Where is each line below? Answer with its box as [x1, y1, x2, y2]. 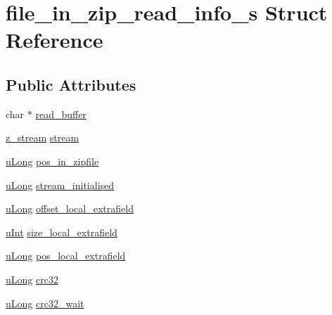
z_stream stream [6, 130, 79, 145]
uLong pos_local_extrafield [6, 248, 126, 263]
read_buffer [35, 106, 87, 121]
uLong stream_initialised [6, 177, 115, 192]
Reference [6, 25, 103, 54]
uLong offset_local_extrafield [6, 201, 134, 216]
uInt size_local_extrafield [6, 224, 117, 239]
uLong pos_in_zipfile [6, 153, 99, 168]
